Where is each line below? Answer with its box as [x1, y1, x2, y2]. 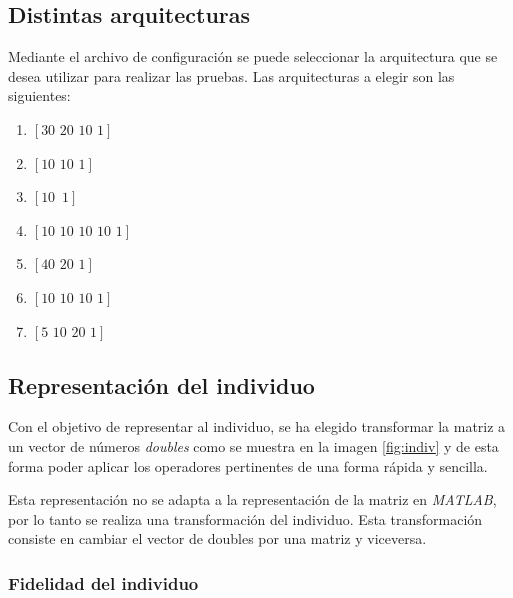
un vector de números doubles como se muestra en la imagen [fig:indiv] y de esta [8, 435, 499, 456]
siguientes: [8, 85, 71, 106]
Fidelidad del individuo [8, 570, 199, 595]
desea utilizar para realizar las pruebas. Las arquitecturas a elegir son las [8, 65, 455, 86]
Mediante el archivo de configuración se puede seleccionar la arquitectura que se [8, 46, 498, 67]
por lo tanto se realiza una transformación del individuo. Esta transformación [8, 508, 483, 529]
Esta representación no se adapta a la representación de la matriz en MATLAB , [8, 489, 497, 510]
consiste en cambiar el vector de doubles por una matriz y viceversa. [8, 528, 427, 549]
